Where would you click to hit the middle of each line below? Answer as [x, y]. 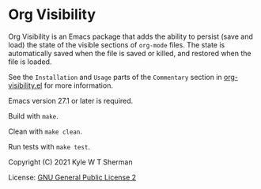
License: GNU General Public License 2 [72, 177]
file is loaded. [30, 62]
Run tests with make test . [49, 146]
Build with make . [34, 115]
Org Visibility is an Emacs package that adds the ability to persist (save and [130, 36]
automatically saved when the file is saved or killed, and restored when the [130, 53]
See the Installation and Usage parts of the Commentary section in [115, 77]
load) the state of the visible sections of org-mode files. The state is [117, 44]
